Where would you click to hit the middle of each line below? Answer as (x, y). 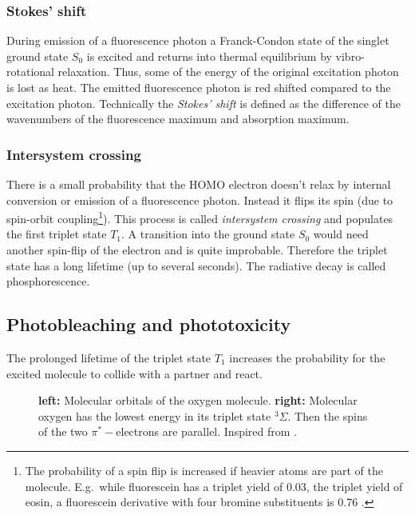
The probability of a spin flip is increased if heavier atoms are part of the (204, 470)
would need (341, 234)
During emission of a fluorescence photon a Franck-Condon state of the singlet (198, 40)
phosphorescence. (48, 281)
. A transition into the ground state (208, 234)
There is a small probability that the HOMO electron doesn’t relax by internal (199, 184)
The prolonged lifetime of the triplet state (109, 358)
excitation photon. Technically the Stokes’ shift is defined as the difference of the (204, 103)
